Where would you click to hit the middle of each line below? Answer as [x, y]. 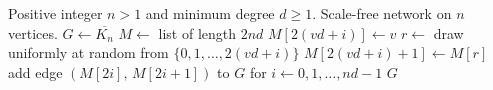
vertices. [33, 32]
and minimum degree [210, 13]
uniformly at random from [88, 52]
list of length [197, 32]
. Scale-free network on [382, 13]
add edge [35, 71]
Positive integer [55, 13]
